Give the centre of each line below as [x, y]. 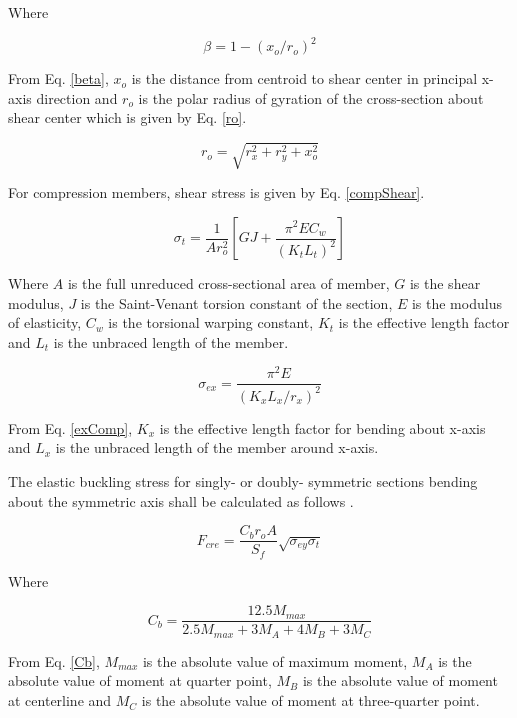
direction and [77, 97]
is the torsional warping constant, [211, 322]
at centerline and [60, 700]
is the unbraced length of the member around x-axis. [217, 447]
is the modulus [456, 302]
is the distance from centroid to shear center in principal [304, 78]
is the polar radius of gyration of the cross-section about [311, 97]
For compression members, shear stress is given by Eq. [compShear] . [216, 192]
